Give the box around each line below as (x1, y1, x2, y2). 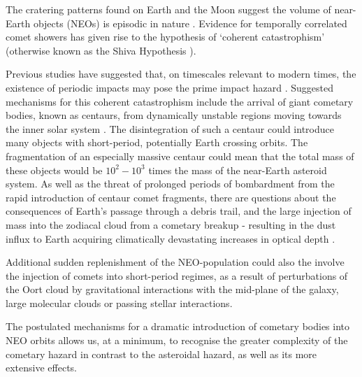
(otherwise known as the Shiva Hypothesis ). (6, 43, 196, 57)
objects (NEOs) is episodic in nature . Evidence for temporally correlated (33, 15, 347, 30)
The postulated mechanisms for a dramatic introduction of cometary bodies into (6, 319, 350, 334)
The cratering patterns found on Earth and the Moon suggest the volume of (6, 2, 331, 16)
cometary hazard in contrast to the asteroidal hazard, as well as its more (6, 346, 317, 361)
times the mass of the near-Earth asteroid (148, 162, 327, 177)
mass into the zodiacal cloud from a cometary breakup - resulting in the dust (6, 217, 336, 232)
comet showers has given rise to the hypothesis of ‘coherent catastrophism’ (6, 29, 325, 44)
